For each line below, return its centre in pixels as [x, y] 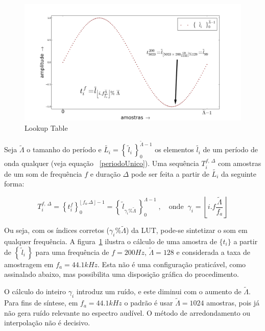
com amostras [239, 163]
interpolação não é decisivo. [47, 323]
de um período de [230, 149]
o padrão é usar [149, 303]
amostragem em [29, 264]
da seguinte [238, 173]
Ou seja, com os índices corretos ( [57, 230]
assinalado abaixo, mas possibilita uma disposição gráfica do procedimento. [122, 274]
